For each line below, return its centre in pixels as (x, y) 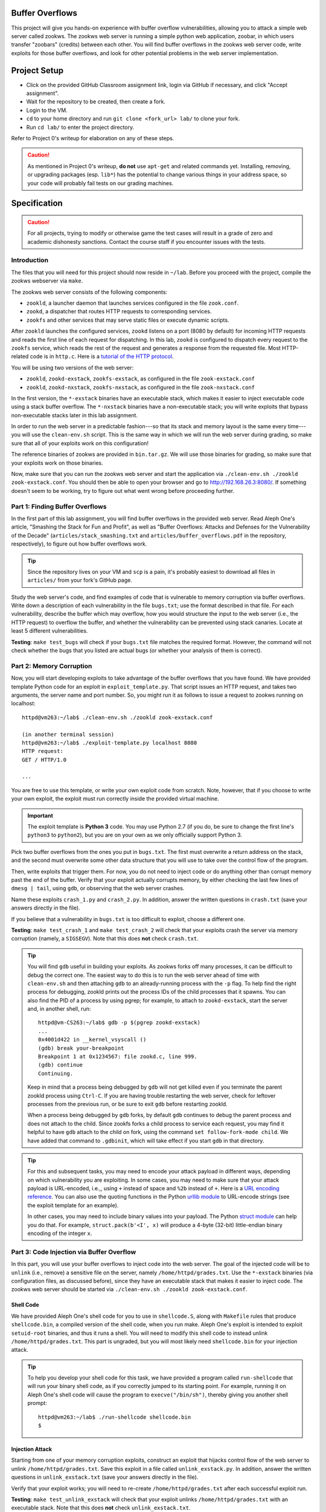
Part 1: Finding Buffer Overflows (59, 506)
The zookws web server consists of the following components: (89, 292)
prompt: (37, 1403)
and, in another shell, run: (59, 1009)
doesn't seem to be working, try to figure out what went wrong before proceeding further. (123, 490)
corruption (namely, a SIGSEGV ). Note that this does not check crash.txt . (105, 939)
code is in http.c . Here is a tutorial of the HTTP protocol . (102, 356)
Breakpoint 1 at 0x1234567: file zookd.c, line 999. (118, 1057)
